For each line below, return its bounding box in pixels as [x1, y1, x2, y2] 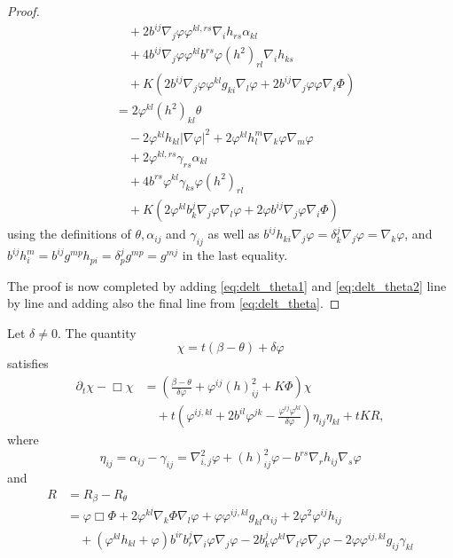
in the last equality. [182, 246, 288, 264]
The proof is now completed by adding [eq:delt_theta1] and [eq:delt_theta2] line [7, 276, 447, 295]
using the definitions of [7, 224, 131, 243]
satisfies [7, 354, 49, 373]
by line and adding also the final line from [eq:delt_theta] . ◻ [7, 294, 340, 312]
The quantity [65, 323, 137, 342]
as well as [207, 224, 260, 243]
